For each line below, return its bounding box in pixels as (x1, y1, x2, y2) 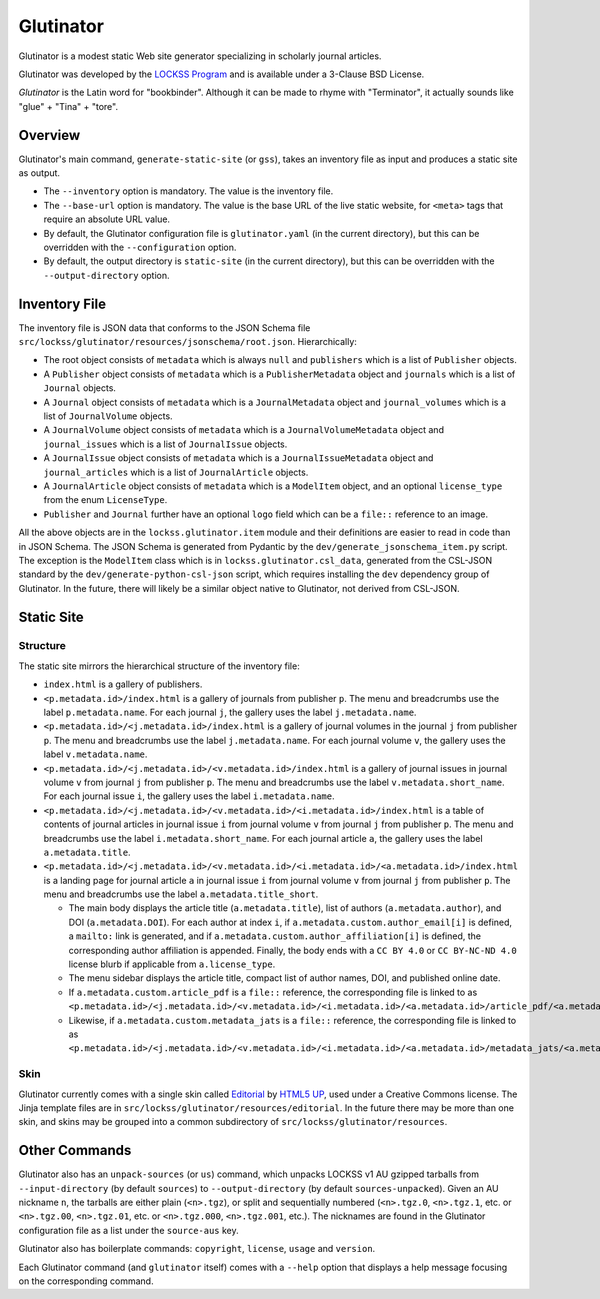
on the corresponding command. (18, 1275, 154, 1287)
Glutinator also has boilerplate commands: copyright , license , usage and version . (18, 1243, 376, 1255)
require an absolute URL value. (43, 213, 170, 225)
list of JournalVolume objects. (43, 410, 174, 422)
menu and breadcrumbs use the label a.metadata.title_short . (43, 888, 319, 900)
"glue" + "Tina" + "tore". (18, 100, 119, 112)
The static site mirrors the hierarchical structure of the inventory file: (18, 660, 300, 672)
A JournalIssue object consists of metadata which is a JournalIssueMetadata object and (43, 452, 434, 464)
